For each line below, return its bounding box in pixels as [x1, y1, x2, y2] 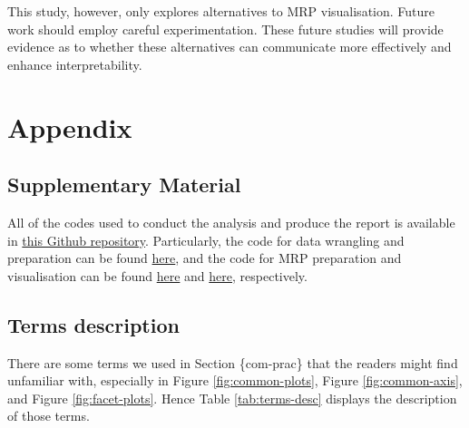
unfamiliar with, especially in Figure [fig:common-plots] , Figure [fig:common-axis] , [7, 371, 463, 390]
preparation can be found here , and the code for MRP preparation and [7, 248, 402, 267]
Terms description [7, 310, 180, 338]
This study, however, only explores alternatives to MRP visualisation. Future [7, 2, 435, 20]
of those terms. [7, 406, 90, 425]
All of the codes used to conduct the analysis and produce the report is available [7, 212, 455, 231]
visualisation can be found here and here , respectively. [7, 266, 308, 285]
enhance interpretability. [7, 54, 142, 73]
